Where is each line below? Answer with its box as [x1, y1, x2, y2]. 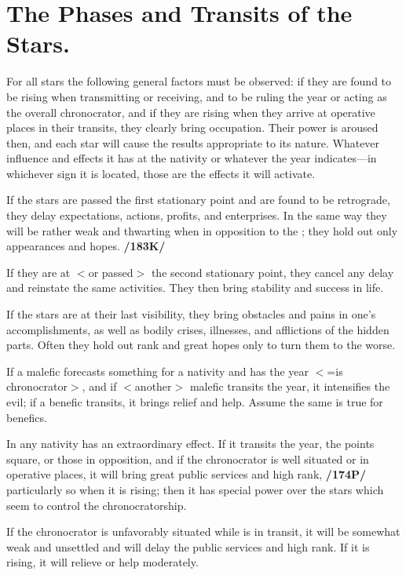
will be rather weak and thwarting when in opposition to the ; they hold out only [6, 222, 398, 238]
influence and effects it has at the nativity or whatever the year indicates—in [6, 150, 377, 166]
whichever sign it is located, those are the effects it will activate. [6, 165, 316, 181]
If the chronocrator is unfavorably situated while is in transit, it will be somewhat [6, 523, 401, 540]
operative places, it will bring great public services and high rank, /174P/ [6, 466, 367, 482]
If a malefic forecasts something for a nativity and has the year [6, 362, 309, 379]
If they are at [6, 264, 71, 280]
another [134, 378, 172, 395]
